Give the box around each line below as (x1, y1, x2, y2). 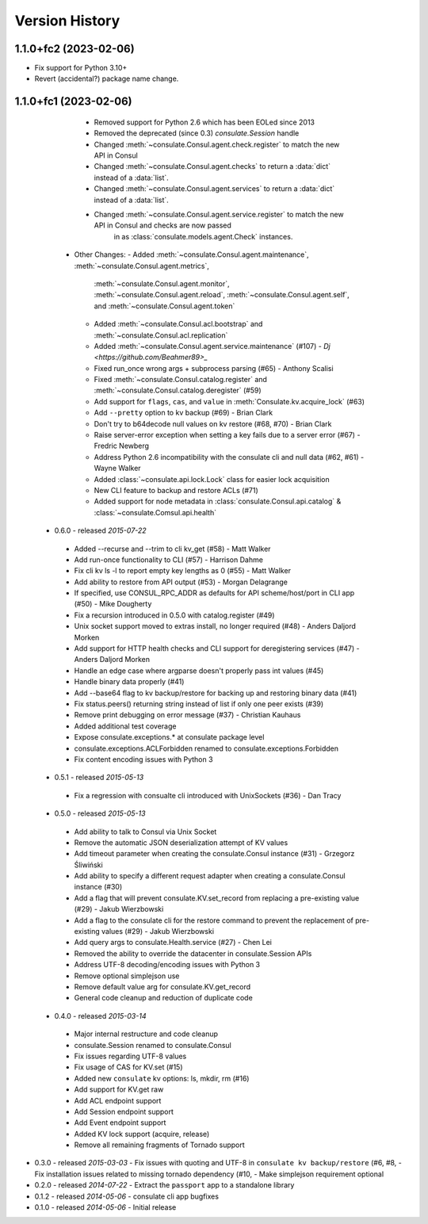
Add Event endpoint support (74, 1118, 166, 1127)
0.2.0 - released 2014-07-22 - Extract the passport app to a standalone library (34, 1180, 295, 1190)
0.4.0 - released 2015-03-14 (54, 1011, 147, 1020)
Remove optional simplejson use (74, 971, 180, 981)
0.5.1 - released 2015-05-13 (54, 773, 144, 782)
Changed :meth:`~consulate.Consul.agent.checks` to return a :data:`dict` (94, 162, 331, 171)
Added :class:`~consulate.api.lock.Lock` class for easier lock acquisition (94, 474, 330, 484)
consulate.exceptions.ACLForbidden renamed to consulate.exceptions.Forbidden (74, 744, 338, 753)
